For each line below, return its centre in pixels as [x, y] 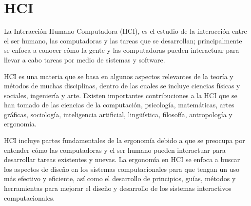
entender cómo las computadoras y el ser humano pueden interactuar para [115, 150]
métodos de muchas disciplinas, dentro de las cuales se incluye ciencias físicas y [122, 86]
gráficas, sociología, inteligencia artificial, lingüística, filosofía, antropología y [118, 114]
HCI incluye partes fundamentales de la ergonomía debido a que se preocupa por [125, 140]
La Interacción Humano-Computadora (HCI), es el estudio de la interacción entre [125, 31]
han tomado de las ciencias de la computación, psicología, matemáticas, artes [119, 105]
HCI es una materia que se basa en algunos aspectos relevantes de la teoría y [119, 76]
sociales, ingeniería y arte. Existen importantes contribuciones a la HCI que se [121, 95]
